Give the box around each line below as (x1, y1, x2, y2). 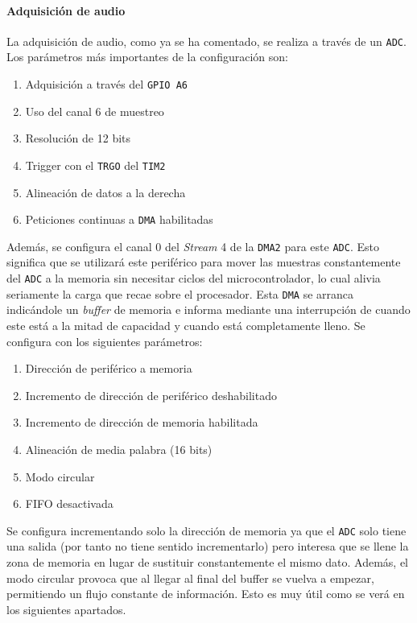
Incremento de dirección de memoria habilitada (25, 414, 258, 431)
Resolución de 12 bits (25, 130, 131, 146)
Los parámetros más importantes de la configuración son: (6, 48, 288, 65)
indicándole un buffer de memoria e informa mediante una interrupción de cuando (6, 301, 411, 318)
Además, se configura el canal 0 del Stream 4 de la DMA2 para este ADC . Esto (6, 237, 379, 254)
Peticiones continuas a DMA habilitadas (25, 211, 213, 228)
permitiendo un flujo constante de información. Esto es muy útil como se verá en (6, 585, 405, 602)
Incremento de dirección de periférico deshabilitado (25, 386, 277, 403)
